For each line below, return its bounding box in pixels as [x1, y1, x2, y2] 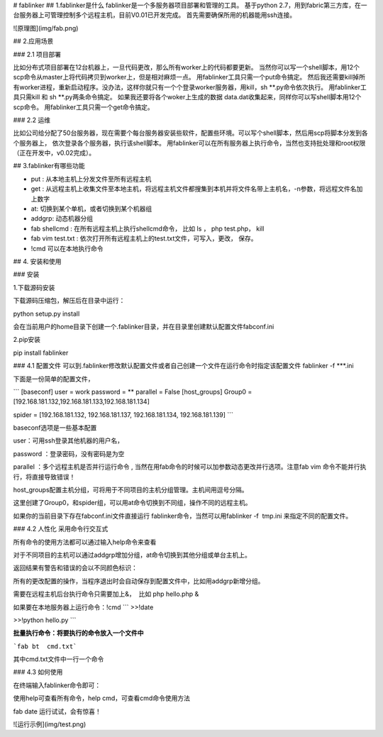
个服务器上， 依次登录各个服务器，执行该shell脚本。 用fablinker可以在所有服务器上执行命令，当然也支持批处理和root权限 [13, 138, 366, 147]
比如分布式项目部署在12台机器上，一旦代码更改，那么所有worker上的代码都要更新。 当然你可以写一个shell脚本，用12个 [13, 62, 360, 71]
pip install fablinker [13, 348, 69, 357]
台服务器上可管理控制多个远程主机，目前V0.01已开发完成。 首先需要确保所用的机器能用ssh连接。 [13, 11, 296, 19]
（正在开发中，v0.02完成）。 [13, 149, 96, 157]
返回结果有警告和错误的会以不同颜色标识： [13, 564, 138, 572]
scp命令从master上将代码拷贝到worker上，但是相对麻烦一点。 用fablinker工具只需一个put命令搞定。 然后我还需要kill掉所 [13, 73, 365, 82]
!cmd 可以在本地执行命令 [30, 244, 104, 253]
